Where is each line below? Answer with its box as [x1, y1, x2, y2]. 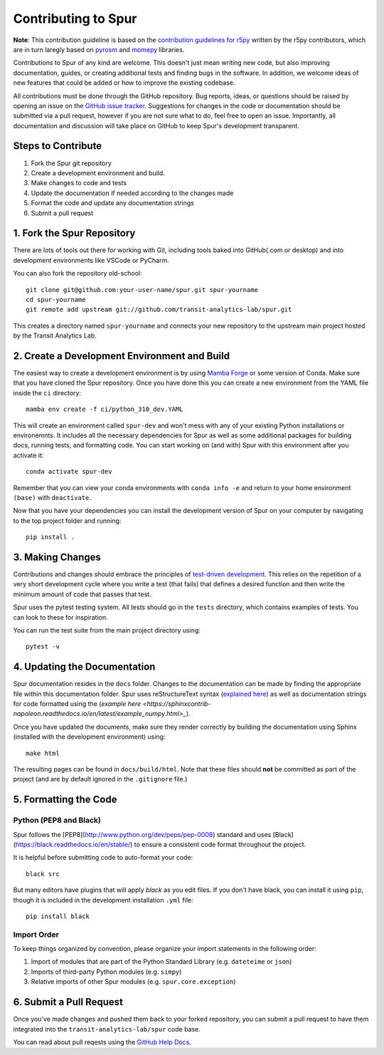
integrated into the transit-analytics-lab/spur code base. [13, 1024, 201, 1033]
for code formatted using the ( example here [13, 700, 142, 708]
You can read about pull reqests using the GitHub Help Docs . [13, 1037, 192, 1046]
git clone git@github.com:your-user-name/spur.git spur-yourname [26, 286, 259, 293]
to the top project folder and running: [13, 516, 122, 525]
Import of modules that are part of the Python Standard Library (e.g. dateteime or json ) [31, 957, 292, 966]
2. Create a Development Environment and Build [13, 350, 230, 362]
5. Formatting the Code [13, 794, 117, 806]
